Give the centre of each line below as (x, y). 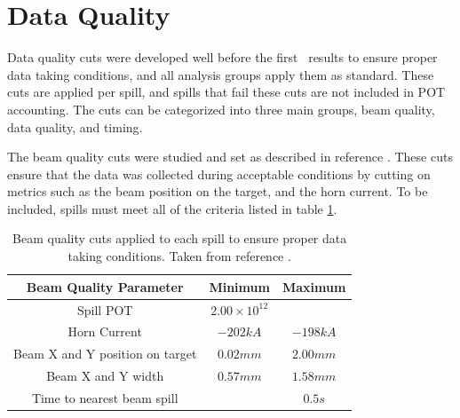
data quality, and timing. (75, 126)
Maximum (314, 286)
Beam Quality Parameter (105, 286)
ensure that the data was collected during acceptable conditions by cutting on (219, 174)
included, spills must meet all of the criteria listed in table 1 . (172, 208)
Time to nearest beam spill (105, 397)
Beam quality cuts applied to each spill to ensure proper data (180, 238)
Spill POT (105, 309)
